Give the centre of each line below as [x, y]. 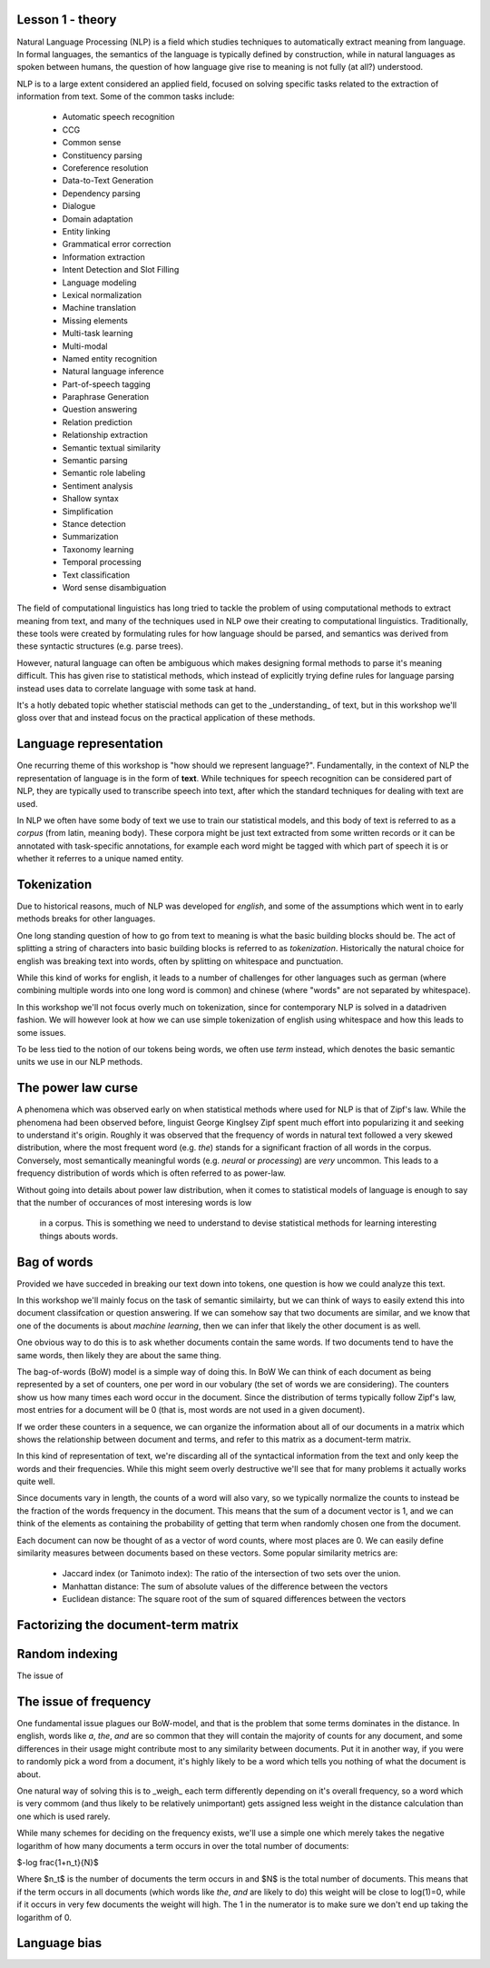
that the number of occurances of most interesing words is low [134, 1202]
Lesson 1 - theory [67, 20]
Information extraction [103, 257]
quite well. [36, 1482]
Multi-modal [85, 346]
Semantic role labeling [103, 473]
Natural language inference [113, 372]
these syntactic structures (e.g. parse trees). [100, 646]
